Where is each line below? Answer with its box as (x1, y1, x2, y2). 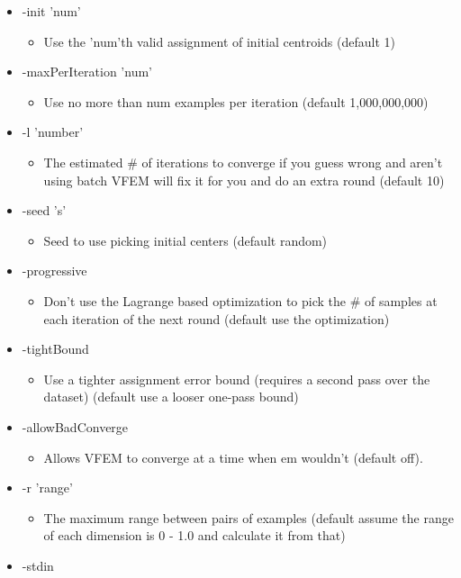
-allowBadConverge (22, 417, 129, 436)
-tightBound (22, 339, 89, 358)
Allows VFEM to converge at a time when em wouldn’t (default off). (43, 447, 423, 466)
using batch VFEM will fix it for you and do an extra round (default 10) (43, 170, 445, 189)
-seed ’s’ (22, 201, 67, 220)
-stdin (22, 555, 54, 574)
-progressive (22, 261, 87, 280)
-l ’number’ (22, 122, 84, 141)
